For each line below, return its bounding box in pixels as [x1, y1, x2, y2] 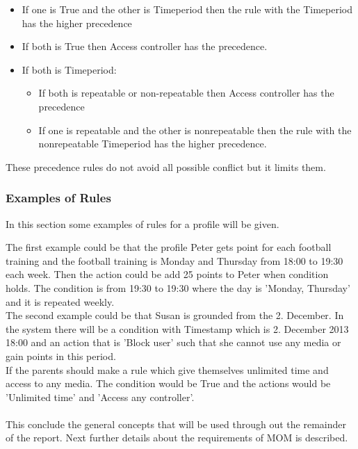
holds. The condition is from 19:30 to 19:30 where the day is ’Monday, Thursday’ [6, 280, 350, 295]
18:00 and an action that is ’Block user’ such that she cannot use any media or [6, 335, 341, 350]
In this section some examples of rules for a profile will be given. [6, 216, 279, 231]
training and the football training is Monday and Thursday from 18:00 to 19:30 [6, 253, 343, 268]
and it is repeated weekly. [6, 294, 115, 309]
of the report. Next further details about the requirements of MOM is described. [6, 430, 348, 445]
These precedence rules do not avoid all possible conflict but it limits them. [6, 159, 326, 174]
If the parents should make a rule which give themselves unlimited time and [6, 362, 329, 377]
